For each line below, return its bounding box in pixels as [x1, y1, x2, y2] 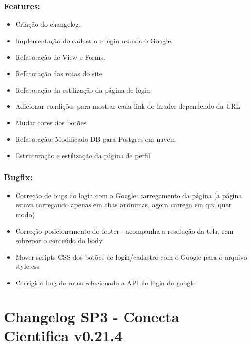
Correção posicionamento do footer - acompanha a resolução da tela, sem [15, 225, 233, 236]
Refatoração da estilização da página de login [15, 84, 150, 95]
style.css [15, 261, 40, 271]
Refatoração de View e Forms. [15, 52, 105, 62]
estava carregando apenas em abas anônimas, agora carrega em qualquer [15, 200, 232, 210]
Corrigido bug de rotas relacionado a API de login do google [15, 277, 196, 287]
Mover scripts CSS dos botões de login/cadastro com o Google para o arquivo [15, 251, 247, 262]
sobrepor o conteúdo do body [15, 235, 103, 245]
